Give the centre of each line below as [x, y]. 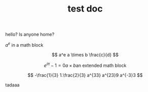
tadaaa [12, 85]
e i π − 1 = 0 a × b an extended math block [85, 65]
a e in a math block [24, 44]
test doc [85, 9]
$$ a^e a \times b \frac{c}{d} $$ [85, 55]
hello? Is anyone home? [30, 34]
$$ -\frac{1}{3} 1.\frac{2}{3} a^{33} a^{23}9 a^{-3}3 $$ [85, 75]
